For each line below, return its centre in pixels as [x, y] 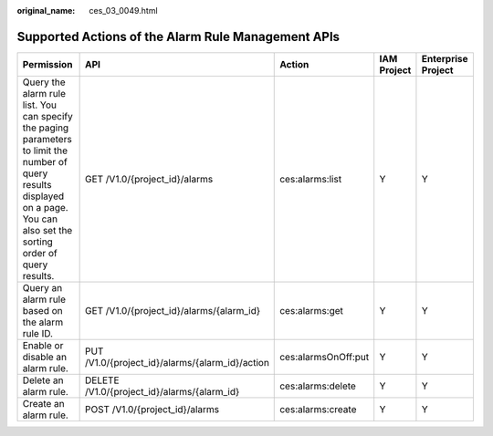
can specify [47, 116]
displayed [43, 196]
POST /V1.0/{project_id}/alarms [152, 409]
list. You [39, 105]
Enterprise [445, 58]
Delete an [43, 380]
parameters [47, 139]
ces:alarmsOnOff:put [325, 357]
